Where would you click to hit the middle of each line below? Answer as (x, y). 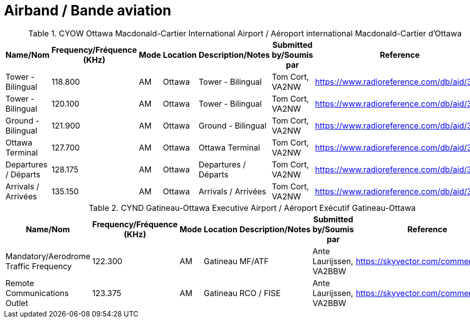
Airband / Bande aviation (88, 10)
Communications (37, 293)
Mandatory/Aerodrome (48, 256)
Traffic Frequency (39, 266)
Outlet (17, 303)
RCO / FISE (260, 293)
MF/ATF (254, 261)
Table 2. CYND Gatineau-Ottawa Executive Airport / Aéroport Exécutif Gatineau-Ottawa (252, 208)
